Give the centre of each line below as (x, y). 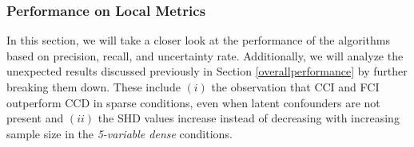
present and (35, 118)
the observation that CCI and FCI (295, 87)
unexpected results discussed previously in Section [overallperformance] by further (207, 71)
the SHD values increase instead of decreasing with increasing (249, 118)
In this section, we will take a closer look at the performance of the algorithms (198, 40)
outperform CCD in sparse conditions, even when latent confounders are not (193, 102)
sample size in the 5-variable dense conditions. (119, 133)
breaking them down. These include (94, 87)
